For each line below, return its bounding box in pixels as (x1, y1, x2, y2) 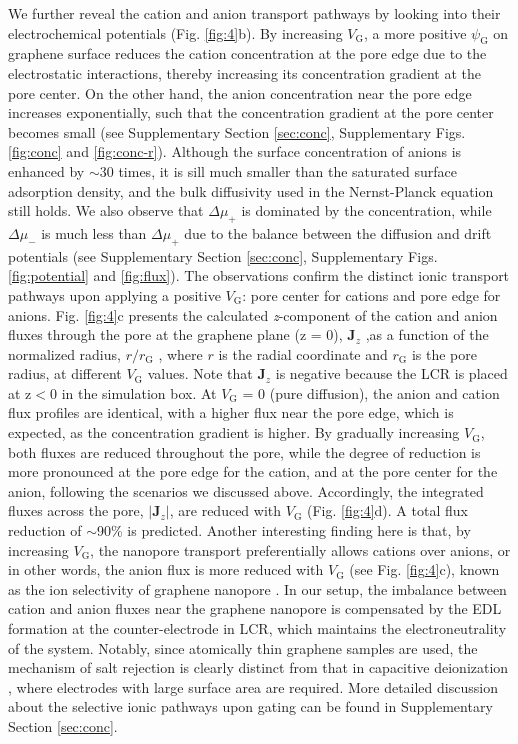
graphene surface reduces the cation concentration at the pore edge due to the (8, 43, 487, 64)
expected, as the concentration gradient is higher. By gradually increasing (8, 422, 460, 443)
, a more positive (364, 22, 467, 43)
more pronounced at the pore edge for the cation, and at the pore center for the (8, 461, 498, 482)
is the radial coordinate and (218, 343, 388, 364)
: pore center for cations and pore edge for (242, 284, 501, 305)
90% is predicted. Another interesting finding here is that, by (97, 520, 471, 541)
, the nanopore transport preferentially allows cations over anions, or (90, 539, 511, 560)
